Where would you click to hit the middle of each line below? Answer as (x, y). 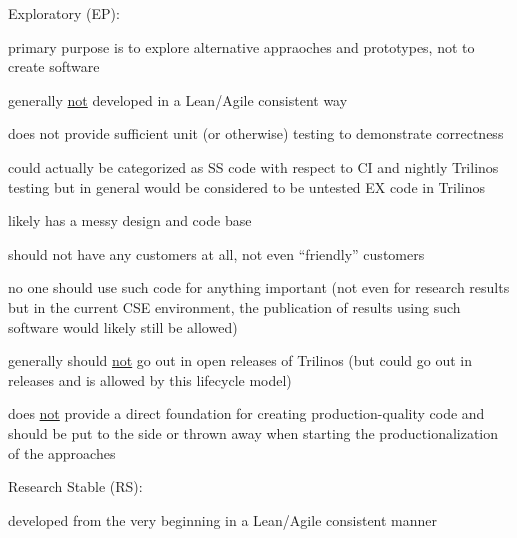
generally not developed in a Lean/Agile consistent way (178, 99)
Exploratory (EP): (64, 13)
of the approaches (62, 452)
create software (54, 66)
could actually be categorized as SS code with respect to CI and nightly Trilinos (253, 166)
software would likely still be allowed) (123, 326)
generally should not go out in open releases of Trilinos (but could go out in (240, 360)
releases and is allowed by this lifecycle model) (150, 379)
